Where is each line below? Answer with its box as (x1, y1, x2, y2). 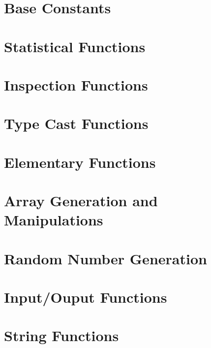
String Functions (4, 325, 119, 346)
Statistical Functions (4, 36, 146, 56)
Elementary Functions (4, 152, 156, 172)
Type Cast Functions (4, 113, 149, 133)
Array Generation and (4, 190, 158, 211)
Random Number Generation (4, 248, 207, 268)
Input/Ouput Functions (4, 287, 167, 307)
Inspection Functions (4, 74, 148, 95)
